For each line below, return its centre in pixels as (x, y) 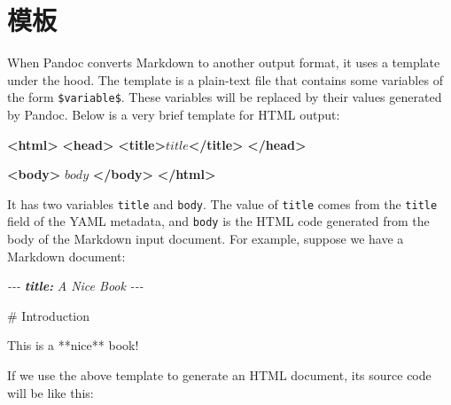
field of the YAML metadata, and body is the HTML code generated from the (218, 221)
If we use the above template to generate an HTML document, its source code (219, 375)
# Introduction (49, 315)
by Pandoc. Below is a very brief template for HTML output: (174, 114)
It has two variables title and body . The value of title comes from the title (222, 203)
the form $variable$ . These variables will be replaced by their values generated (225, 97)
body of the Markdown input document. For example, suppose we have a (206, 239)
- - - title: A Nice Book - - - (75, 286)
